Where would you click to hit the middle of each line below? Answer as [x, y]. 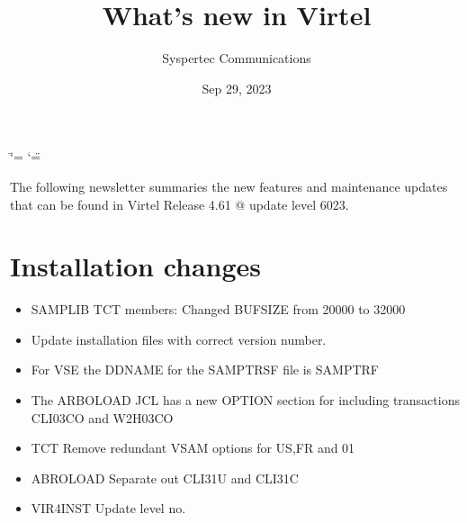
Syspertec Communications [237, 58]
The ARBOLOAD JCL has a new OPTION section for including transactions [245, 400]
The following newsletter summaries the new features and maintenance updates [229, 186]
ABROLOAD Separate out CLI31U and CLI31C [165, 478]
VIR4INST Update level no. [108, 508]
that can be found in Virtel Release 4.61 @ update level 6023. [180, 204]
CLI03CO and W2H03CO [102, 417]
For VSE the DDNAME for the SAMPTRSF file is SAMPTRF [205, 370]
